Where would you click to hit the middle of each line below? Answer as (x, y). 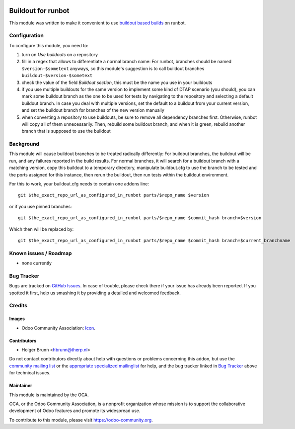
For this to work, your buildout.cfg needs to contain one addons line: (79, 184)
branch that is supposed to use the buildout (66, 131)
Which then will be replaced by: (41, 229)
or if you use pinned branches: (40, 206)
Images (17, 319)
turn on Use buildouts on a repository (60, 55)
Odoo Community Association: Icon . (58, 328)
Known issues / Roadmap (40, 253)
